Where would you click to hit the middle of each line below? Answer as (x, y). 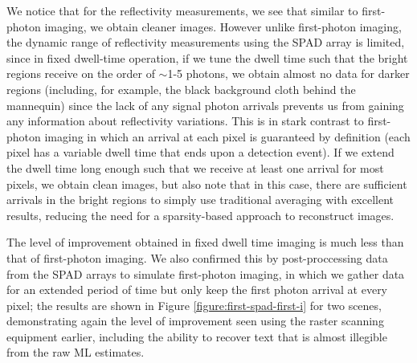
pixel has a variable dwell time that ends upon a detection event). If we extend (200, 152)
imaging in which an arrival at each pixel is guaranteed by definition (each (227, 136)
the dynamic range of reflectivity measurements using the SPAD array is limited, (206, 42)
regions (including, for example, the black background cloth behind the (181, 89)
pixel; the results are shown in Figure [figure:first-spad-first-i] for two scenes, (194, 305)
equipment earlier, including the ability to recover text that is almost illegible (197, 336)
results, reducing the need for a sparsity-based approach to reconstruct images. (200, 215)
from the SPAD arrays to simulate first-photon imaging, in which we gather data (206, 273)
